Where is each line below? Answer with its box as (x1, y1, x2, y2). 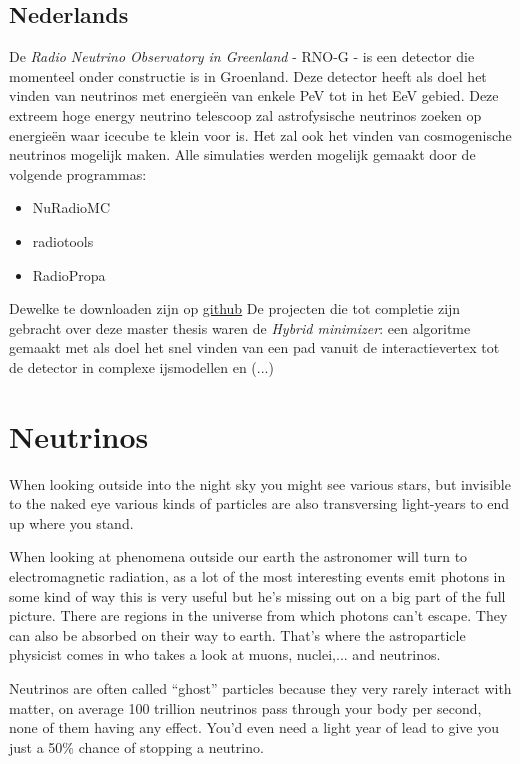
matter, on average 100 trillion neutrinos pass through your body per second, (9, 697, 482, 718)
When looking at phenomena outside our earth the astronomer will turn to (9, 546, 468, 567)
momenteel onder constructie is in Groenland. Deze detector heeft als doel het (9, 65, 487, 86)
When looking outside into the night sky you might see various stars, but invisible (9, 473, 511, 494)
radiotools (32, 230, 94, 251)
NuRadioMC (32, 197, 111, 218)
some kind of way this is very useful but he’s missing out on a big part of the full (9, 585, 506, 606)
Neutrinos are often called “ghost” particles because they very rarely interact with (9, 677, 512, 698)
